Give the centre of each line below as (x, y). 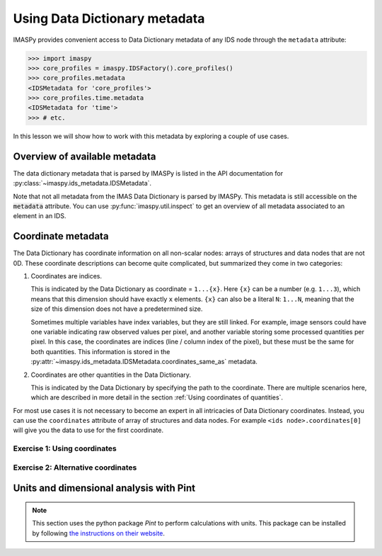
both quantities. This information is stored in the (100, 351)
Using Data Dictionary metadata (109, 18)
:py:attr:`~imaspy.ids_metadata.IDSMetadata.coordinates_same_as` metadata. (144, 362)
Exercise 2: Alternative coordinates (75, 467)
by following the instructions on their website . (99, 533)
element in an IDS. (40, 216)
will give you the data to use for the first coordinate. (88, 430)
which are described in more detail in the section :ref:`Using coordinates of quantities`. (157, 397)
